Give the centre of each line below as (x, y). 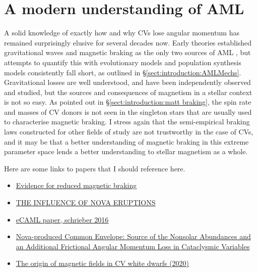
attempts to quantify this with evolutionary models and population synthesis (123, 62)
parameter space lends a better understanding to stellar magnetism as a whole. (126, 151)
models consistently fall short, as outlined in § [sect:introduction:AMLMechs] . (123, 72)
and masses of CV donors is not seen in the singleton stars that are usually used (128, 111)
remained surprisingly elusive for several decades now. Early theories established (128, 42)
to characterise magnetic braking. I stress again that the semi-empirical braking (127, 122)
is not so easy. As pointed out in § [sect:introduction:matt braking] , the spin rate (128, 102)
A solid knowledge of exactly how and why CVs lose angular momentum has (122, 33)
